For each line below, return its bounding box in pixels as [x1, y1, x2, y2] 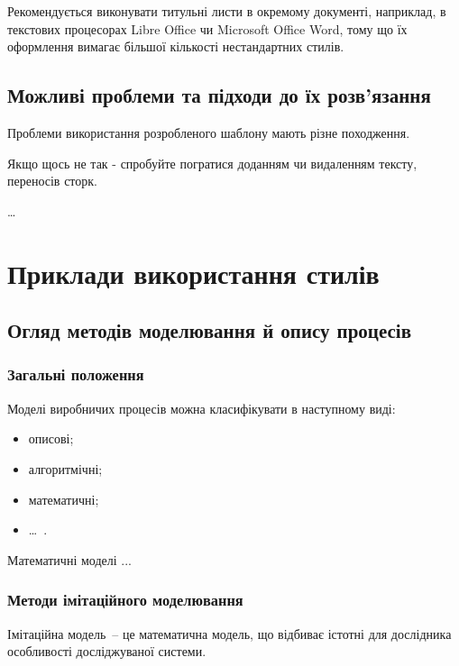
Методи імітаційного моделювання [7, 588, 243, 611]
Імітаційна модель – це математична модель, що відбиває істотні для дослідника [7, 624, 452, 643]
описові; [28, 429, 74, 448]
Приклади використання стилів [7, 254, 380, 291]
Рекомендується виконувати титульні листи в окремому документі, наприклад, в [7, 2, 446, 20]
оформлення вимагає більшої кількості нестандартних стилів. [7, 37, 344, 56]
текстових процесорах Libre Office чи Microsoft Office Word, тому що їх [7, 19, 408, 38]
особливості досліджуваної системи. [7, 642, 207, 661]
